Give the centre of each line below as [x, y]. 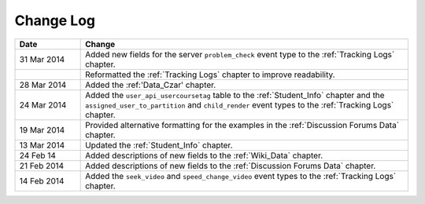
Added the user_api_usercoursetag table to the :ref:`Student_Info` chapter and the [235, 95]
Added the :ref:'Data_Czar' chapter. [151, 85]
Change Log [55, 20]
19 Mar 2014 [42, 129]
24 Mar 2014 [43, 104]
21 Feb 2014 [42, 166]
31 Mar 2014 [42, 59]
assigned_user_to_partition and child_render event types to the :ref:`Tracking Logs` [240, 104]
